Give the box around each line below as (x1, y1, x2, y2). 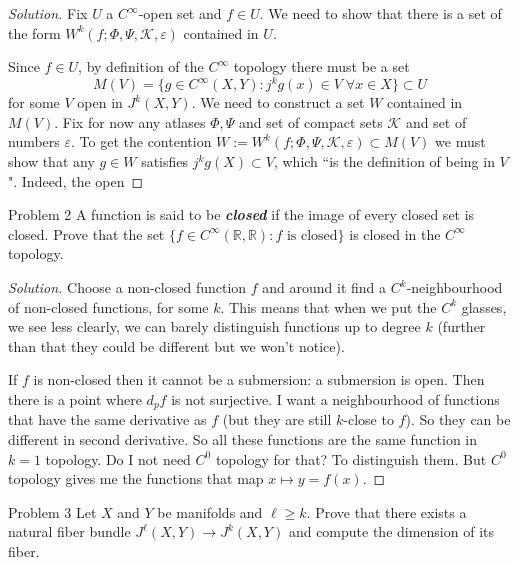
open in (77, 92, 123, 113)
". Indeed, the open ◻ (8, 170, 144, 191)
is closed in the (349, 223, 441, 244)
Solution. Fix (8, 3, 88, 23)
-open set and (138, 3, 222, 23)
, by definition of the (78, 56, 204, 77)
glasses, (461, 296, 507, 317)
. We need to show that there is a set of (259, 3, 502, 23)
